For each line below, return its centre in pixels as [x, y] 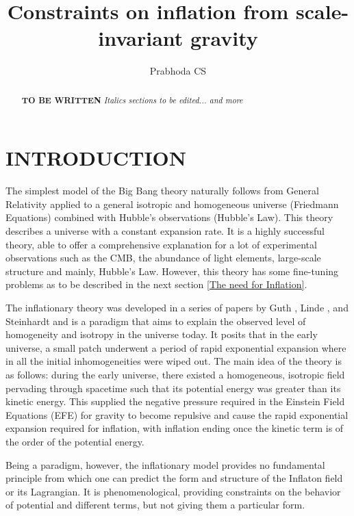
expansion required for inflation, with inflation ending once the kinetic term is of [175, 428]
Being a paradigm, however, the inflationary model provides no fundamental [165, 464]
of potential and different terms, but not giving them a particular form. [155, 505]
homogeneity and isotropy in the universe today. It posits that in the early [162, 334]
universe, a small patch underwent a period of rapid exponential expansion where [176, 347]
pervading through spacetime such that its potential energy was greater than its [173, 388]
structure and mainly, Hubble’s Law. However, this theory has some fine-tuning [172, 271]
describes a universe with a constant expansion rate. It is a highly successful [165, 231]
